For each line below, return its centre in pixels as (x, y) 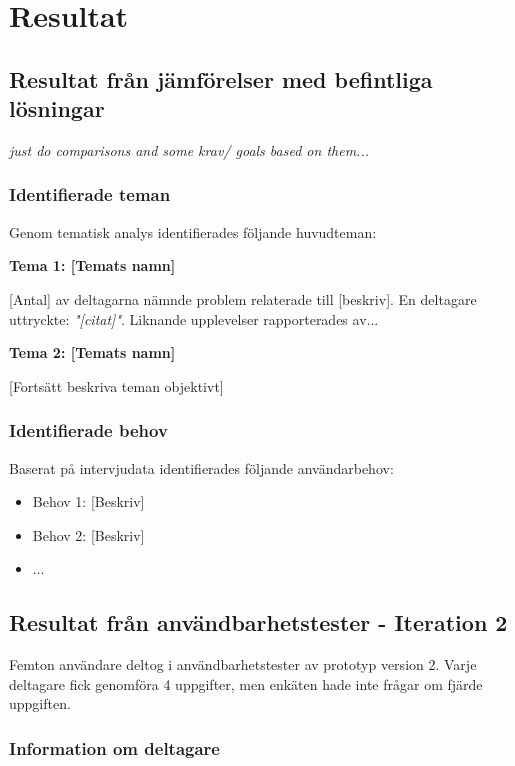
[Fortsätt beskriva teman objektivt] (116, 385)
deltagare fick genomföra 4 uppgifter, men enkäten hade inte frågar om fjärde (246, 683)
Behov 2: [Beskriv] (88, 534)
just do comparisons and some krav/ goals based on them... (189, 149)
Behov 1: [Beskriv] (88, 501)
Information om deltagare (114, 747)
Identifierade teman (90, 194)
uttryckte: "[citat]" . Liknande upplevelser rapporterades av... (194, 318)
